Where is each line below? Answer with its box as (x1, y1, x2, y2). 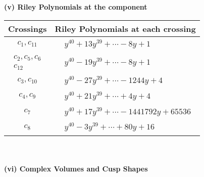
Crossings (8, 22, 47, 34)
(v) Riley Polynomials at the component (4, 2, 147, 12)
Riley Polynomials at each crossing (55, 22, 196, 34)
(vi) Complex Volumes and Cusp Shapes (4, 163, 148, 173)
